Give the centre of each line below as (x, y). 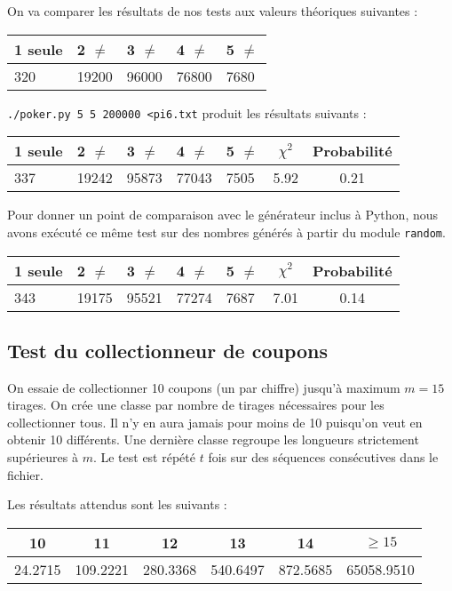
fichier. (25, 474)
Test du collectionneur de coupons (168, 350)
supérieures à (43, 457)
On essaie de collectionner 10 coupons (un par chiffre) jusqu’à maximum (204, 387)
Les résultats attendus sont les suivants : (117, 504)
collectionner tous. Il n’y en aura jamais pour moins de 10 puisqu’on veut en (215, 422)
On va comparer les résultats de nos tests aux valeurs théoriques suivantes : (213, 11)
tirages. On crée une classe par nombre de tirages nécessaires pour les (196, 405)
